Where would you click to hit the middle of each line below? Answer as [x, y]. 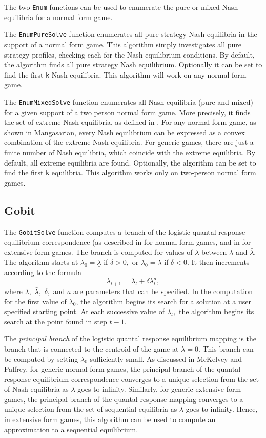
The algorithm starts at [41, 262]
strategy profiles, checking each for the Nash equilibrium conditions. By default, [129, 54]
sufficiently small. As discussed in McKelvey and [166, 359]
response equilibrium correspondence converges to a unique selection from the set [131, 379]
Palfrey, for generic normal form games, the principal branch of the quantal [122, 369]
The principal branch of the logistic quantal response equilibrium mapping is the [130, 339]
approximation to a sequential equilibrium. [71, 429]
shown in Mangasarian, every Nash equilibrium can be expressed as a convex [125, 132]
